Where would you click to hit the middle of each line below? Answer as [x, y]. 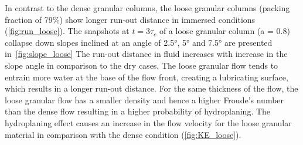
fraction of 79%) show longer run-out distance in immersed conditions [130, 19]
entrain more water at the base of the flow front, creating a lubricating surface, [147, 77]
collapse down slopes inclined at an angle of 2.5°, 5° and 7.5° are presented [139, 42]
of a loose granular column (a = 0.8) [224, 31]
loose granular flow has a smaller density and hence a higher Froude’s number [144, 100]
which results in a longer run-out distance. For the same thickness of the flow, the [151, 88]
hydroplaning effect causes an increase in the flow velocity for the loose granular [148, 122]
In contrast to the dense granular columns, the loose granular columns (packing [147, 8]
